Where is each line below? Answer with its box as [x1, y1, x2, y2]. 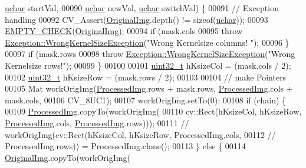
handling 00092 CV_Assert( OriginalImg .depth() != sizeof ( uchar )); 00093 [5, 13, 268, 25]
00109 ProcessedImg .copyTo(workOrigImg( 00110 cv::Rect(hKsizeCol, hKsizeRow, [5, 105, 302, 117]
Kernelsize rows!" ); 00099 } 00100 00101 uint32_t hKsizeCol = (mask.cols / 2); [5, 59, 291, 71]
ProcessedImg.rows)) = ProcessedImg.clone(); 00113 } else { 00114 [5, 140, 246, 152]
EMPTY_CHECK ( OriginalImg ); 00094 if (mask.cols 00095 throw [5, 25, 242, 37]
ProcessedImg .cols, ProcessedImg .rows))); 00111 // [5, 116, 189, 129]
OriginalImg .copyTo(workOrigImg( [5, 151, 130, 163]
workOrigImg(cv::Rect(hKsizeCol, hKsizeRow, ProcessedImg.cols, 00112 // [5, 128, 276, 140]
